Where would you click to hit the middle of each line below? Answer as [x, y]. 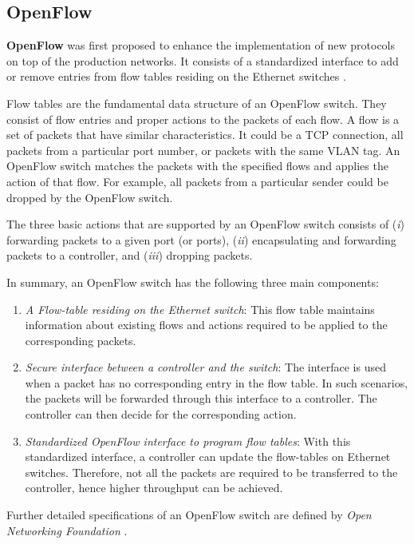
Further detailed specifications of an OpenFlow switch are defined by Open [189, 515]
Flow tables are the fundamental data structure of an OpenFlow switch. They [197, 103]
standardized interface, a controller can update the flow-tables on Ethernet [208, 457]
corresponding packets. [81, 340]
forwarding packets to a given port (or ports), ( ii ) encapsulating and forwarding [201, 239]
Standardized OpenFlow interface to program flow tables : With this [188, 441]
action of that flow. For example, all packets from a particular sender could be [197, 181]
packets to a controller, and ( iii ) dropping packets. [130, 255]
